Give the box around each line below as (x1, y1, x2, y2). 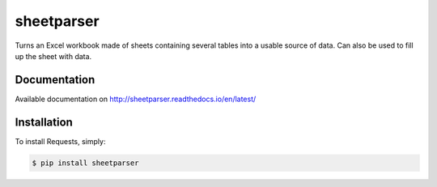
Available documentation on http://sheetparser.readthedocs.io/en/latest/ (15, 94, 257, 104)
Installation (15, 115, 73, 129)
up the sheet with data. (15, 51, 92, 61)
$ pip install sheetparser (32, 158, 139, 168)
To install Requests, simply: (15, 136, 106, 146)
